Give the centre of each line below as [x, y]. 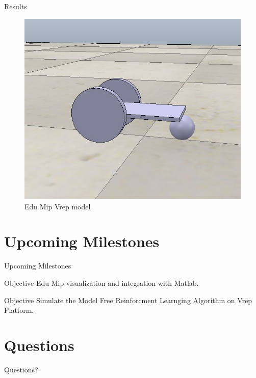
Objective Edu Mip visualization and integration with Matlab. [101, 282]
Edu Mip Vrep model [58, 206]
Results [16, 6]
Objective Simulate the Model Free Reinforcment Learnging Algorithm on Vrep [128, 300]
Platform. [19, 310]
